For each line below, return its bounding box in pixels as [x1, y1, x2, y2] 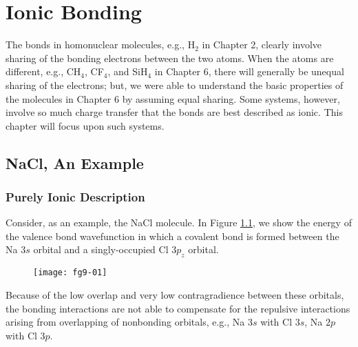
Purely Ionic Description [6, 188, 145, 205]
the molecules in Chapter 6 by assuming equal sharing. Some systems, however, [6, 91, 340, 106]
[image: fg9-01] [33, 268, 107, 278]
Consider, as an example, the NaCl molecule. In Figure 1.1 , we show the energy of [6, 215, 352, 230]
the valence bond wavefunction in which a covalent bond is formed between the [6, 228, 339, 243]
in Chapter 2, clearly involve [202, 37, 322, 52]
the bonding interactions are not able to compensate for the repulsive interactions [6, 301, 350, 315]
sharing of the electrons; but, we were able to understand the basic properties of [6, 77, 344, 92]
